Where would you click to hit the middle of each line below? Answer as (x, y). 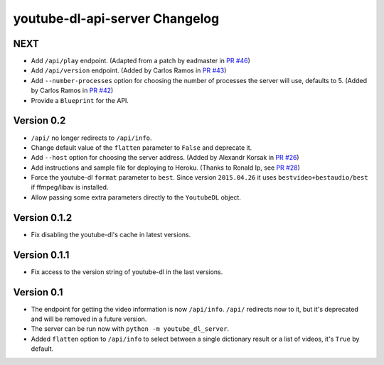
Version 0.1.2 (43, 218)
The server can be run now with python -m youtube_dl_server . (130, 329)
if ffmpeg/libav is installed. (70, 187)
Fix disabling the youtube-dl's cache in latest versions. (111, 234)
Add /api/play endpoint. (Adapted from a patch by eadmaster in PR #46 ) (140, 61)
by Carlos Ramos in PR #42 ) (72, 91)
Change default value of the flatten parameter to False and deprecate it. (142, 147)
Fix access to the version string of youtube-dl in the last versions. (127, 272)
